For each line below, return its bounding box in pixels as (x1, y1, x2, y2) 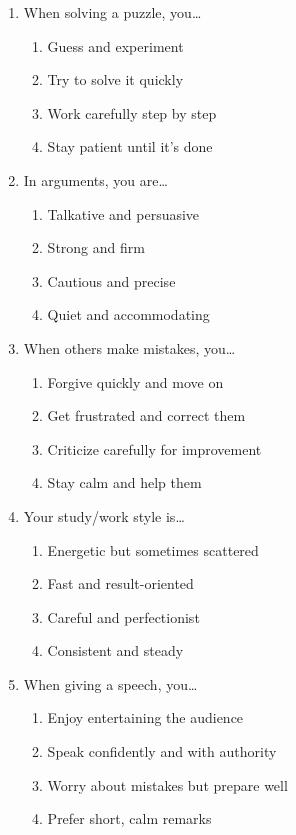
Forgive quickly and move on (47, 371, 224, 392)
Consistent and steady (47, 640, 184, 661)
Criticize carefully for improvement (47, 438, 262, 459)
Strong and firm (47, 237, 145, 258)
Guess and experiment (47, 35, 184, 56)
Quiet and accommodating (47, 304, 210, 325)
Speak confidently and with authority (47, 741, 277, 762)
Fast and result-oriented (47, 573, 194, 594)
